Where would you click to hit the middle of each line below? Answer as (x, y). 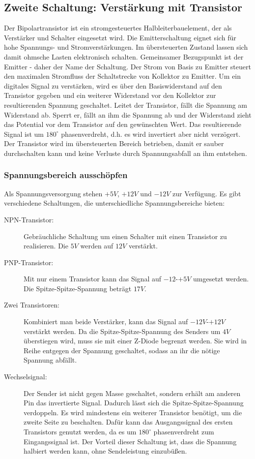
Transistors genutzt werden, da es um (80, 432)
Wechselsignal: (26, 377)
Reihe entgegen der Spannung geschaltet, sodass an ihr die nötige (122, 350)
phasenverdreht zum (184, 432)
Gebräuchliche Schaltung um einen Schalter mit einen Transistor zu (125, 236)
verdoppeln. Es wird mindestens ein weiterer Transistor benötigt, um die (133, 412)
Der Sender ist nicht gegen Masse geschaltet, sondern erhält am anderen (132, 393)
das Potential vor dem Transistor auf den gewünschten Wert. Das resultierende (123, 124)
